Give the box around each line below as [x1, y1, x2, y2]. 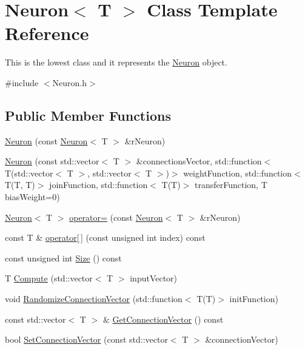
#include [5, 76, 39, 89]
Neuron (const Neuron [5, 134, 88, 147]
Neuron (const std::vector [5, 155, 99, 167]
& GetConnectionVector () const [102, 312, 224, 325]
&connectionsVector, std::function [136, 155, 262, 167]
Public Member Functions [5, 106, 171, 124]
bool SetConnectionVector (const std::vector [5, 333, 168, 346]
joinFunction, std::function [49, 178, 148, 191]
